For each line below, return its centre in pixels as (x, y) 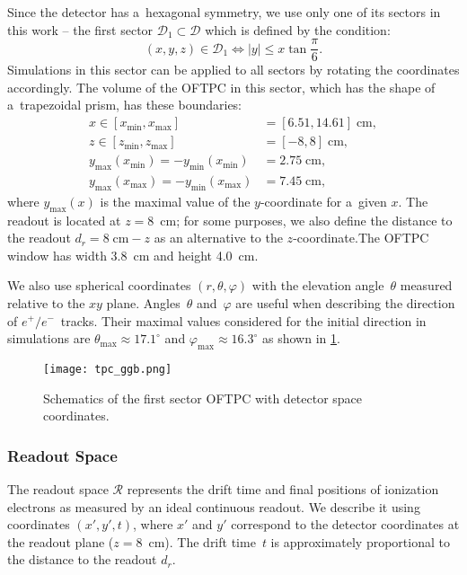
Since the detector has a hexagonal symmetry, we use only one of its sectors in (224, 12)
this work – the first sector (80, 29)
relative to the (46, 302)
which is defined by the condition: (298, 29)
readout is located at (64, 220)
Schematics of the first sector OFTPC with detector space (203, 398)
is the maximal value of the (175, 201)
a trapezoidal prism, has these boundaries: (125, 105)
